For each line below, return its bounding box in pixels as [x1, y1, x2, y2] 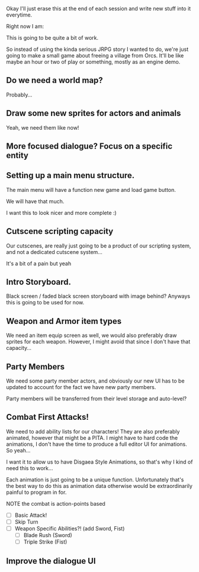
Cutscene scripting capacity [6, 226, 114, 236]
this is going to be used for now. [6, 299, 85, 306]
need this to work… [6, 464, 53, 471]
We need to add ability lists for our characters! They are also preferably [6, 428, 180, 435]
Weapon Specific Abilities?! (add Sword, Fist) [14, 525, 125, 532]
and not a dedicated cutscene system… [6, 248, 102, 255]
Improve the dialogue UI [6, 556, 96, 566]
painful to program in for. [6, 489, 67, 496]
